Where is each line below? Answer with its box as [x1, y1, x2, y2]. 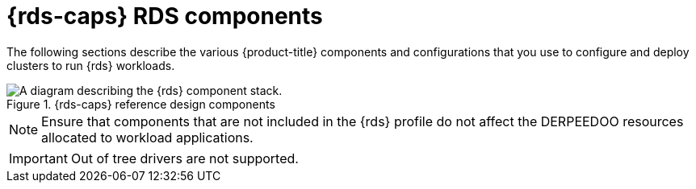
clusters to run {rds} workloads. [6, 58, 175, 72]
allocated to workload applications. [41, 129, 254, 146]
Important [9, 150, 68, 166]
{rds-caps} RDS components [6, 2, 323, 30]
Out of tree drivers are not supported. [70, 150, 299, 166]
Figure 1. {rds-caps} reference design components [6, 97, 275, 111]
